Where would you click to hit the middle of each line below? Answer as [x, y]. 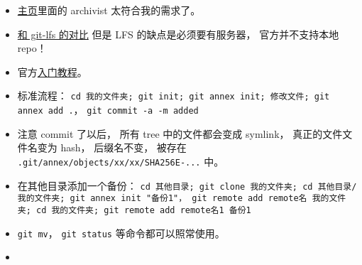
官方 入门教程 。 [52, 71]
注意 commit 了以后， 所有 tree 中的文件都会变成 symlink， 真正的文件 [180, 133]
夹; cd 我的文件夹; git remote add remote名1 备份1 [134, 210]
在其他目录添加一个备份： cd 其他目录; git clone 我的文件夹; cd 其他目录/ [187, 185]
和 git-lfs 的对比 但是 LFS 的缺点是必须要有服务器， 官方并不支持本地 [178, 34]
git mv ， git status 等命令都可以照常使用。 [121, 233]
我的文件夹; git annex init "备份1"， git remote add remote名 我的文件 [182, 199]
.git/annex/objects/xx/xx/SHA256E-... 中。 [121, 161]
